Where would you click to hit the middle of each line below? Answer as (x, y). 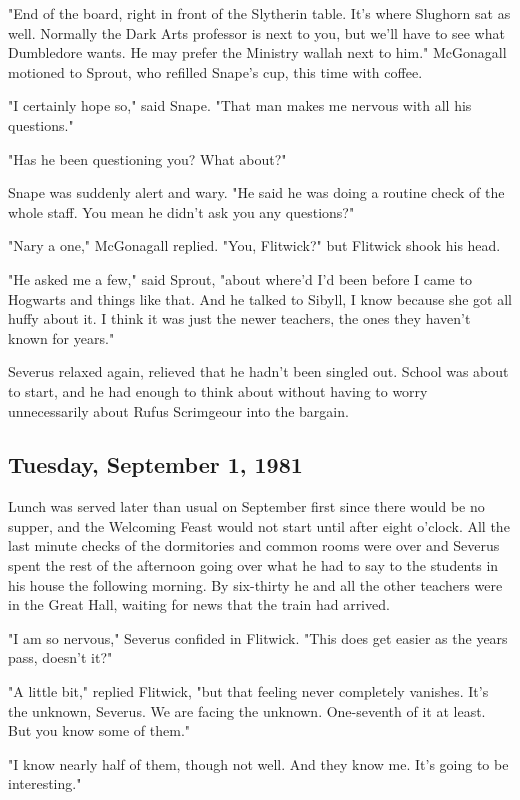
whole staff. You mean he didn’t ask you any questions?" (181, 211)
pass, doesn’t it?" (60, 657)
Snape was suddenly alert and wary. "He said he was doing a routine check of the (256, 192)
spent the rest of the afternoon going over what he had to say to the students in (253, 565)
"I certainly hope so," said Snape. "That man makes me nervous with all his (240, 105)
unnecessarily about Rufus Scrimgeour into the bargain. (178, 410)
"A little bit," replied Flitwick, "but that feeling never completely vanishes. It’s (248, 691)
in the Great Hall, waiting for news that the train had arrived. (199, 604)
